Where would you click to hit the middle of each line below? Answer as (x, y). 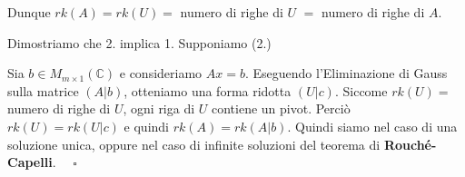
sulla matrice (43, 90)
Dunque (29, 12)
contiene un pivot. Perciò (281, 108)
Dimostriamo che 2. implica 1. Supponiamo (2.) (139, 42)
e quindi (147, 126)
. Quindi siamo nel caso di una (372, 126)
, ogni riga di (159, 108)
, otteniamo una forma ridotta (208, 90)
